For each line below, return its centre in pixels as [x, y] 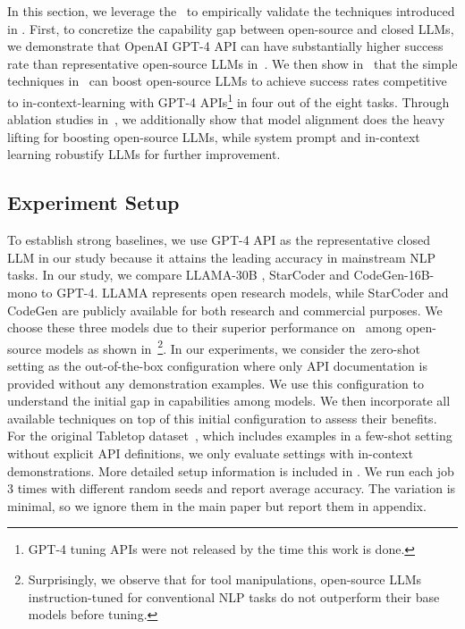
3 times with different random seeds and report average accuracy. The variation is [232, 488]
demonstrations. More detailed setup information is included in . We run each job [231, 470]
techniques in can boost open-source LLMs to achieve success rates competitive [227, 81]
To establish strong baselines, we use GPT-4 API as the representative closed [219, 240]
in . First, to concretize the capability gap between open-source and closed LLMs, [231, 28]
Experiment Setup [93, 202]
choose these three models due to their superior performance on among [205, 327]
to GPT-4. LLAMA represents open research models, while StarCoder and [245, 292]
